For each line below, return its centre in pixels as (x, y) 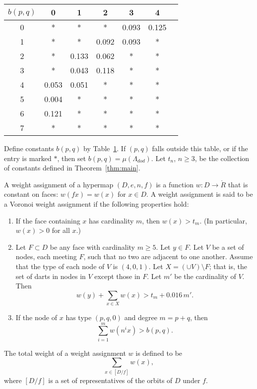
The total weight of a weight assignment (65, 353)
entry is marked (28, 158)
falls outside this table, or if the (200, 148)
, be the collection (222, 158)
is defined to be (159, 353)
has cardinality (111, 220)
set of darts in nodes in (51, 276)
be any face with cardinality (92, 247)
